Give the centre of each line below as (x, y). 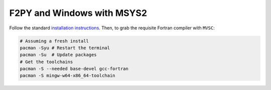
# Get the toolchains (46, 62)
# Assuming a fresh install (54, 41)
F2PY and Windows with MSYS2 (78, 13)
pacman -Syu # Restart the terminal (65, 48)
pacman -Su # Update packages (58, 55)
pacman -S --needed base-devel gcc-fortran (74, 69)
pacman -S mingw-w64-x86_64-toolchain (67, 76)
